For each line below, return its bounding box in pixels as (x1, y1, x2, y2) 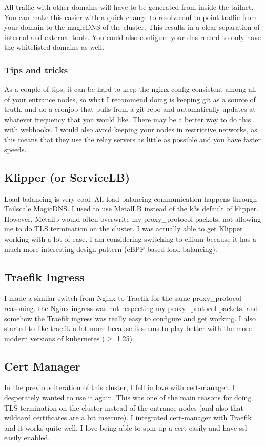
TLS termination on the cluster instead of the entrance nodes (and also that (4, 402, 243, 413)
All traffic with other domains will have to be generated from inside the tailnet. (4, 2, 254, 12)
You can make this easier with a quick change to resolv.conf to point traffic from (4, 11, 257, 22)
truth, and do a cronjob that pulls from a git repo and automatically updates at (4, 104, 256, 114)
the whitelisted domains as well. (4, 42, 105, 52)
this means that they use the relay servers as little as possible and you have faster (4, 134, 261, 145)
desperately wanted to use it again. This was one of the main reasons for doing (4, 392, 252, 403)
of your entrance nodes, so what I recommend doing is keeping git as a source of (4, 93, 256, 104)
